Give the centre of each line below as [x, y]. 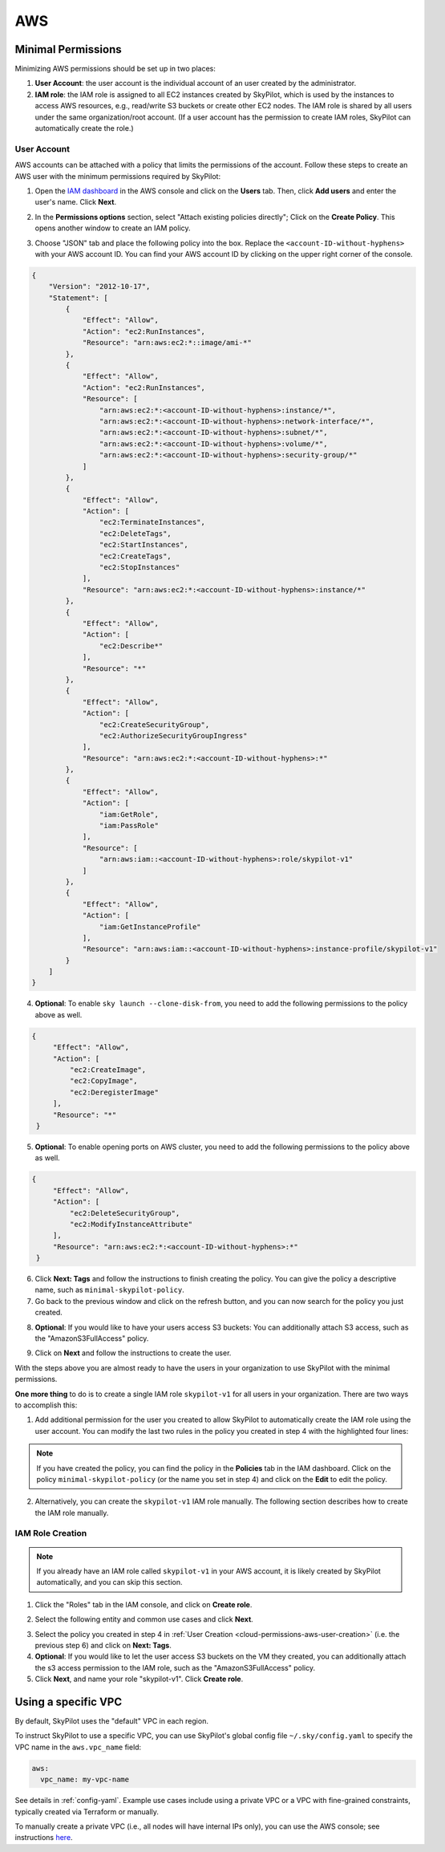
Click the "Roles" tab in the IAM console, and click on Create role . [144, 1604]
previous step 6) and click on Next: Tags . [103, 1645]
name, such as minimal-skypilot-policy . [109, 1290]
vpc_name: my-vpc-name [85, 1780]
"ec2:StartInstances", [144, 545]
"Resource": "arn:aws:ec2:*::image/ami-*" [167, 343]
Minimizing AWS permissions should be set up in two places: [115, 69]
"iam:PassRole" [129, 826]
